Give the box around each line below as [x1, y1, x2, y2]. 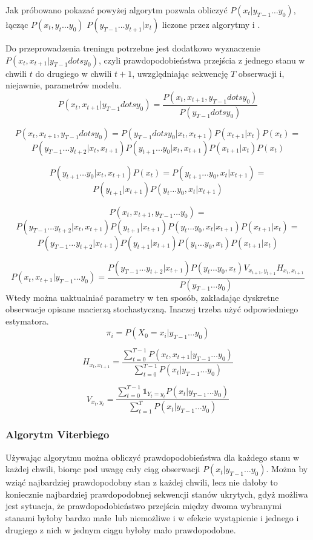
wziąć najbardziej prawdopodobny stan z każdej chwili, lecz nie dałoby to [5, 476, 278, 489]
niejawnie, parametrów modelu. [5, 79, 122, 91]
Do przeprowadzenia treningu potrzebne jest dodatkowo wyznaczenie [5, 42, 260, 54]
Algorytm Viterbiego [5, 427, 110, 442]
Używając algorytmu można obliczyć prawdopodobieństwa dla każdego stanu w [5, 450, 300, 463]
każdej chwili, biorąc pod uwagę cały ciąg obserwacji [5, 463, 200, 475]
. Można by [266, 463, 308, 475]
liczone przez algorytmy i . [162, 18, 260, 30]
